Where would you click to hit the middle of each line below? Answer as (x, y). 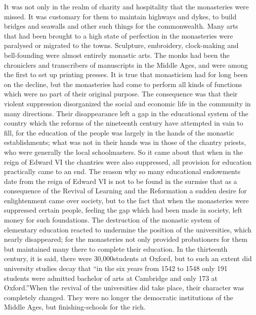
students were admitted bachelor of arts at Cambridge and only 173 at (111, 278)
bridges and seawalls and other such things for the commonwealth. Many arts (121, 26)
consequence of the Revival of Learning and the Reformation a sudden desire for (126, 191)
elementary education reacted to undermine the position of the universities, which (128, 229)
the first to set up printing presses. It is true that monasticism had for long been (126, 74)
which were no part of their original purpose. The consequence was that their (121, 94)
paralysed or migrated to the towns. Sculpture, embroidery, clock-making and (121, 45)
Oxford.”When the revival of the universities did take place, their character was (124, 288)
